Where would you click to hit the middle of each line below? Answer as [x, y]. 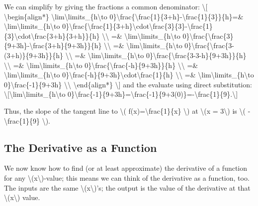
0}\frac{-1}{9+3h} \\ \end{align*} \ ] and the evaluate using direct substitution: [128, 84]
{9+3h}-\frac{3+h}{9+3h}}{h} [53, 45]
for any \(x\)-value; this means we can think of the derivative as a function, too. [127, 177]
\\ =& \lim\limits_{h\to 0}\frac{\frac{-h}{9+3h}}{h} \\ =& [101, 65]
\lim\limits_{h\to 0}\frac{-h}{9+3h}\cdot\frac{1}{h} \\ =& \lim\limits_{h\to [129, 75]
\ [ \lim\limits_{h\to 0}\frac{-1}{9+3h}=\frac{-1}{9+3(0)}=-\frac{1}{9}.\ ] [121, 94]
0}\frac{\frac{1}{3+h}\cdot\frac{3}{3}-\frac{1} [137, 26]
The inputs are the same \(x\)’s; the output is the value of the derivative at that [127, 187]
